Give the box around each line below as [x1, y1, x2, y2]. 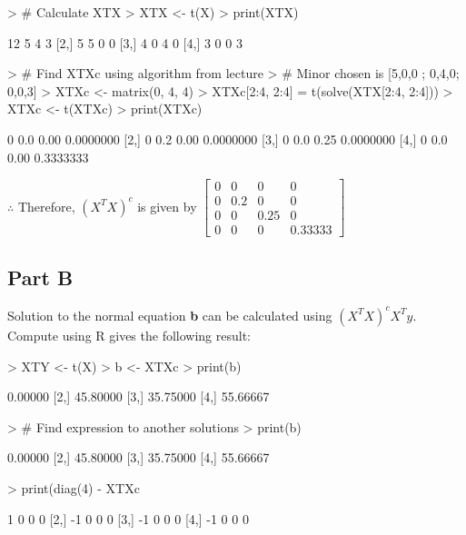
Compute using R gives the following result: [7, 325, 252, 344]
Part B [7, 263, 74, 291]
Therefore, [17, 196, 75, 215]
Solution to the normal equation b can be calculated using [7, 305, 332, 324]
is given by [137, 196, 197, 215]
